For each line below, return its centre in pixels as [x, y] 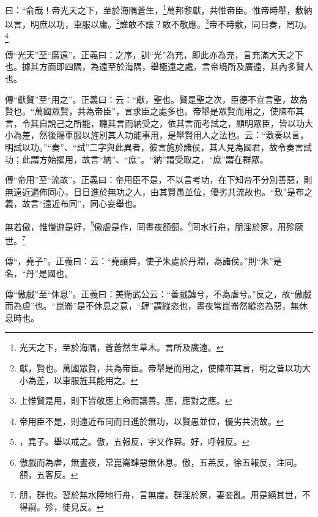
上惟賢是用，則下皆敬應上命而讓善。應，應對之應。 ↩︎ [126, 400]
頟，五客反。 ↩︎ [49, 474]
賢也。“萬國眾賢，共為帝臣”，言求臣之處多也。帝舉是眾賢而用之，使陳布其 [155, 111]
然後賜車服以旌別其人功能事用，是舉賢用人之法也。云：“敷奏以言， [174, 135]
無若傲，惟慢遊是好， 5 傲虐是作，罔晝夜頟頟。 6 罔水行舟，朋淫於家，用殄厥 [154, 225]
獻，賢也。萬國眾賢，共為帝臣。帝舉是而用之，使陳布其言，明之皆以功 [161, 368]
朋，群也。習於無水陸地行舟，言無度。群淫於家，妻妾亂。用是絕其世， [161, 495]
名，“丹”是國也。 [39, 273]
